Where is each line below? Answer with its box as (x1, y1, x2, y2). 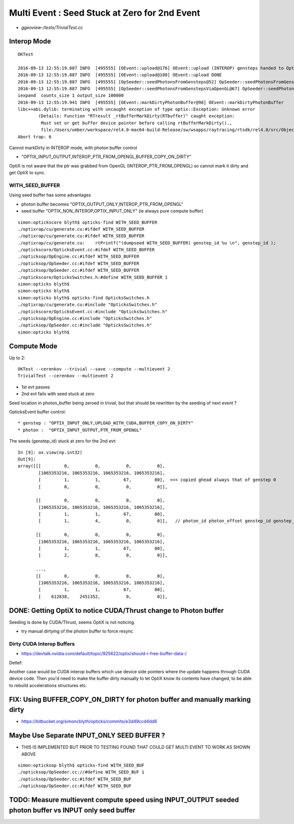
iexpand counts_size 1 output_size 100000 (18, 93, 124, 98)
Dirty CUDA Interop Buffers (9, 640, 75, 647)
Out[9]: (18, 456, 36, 462)
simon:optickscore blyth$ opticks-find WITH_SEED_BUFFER (18, 219, 158, 225)
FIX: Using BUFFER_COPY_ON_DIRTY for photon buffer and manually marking (9, 695, 251, 704)
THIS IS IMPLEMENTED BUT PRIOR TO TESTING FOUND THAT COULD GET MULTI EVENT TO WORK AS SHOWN (21, 744, 250, 750)
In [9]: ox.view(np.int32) (18, 450, 83, 455)
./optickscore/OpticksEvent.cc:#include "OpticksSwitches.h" (18, 309, 168, 314)
